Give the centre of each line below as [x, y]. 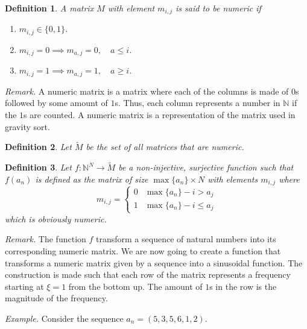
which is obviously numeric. [56, 218]
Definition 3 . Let [38, 167]
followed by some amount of [56, 103]
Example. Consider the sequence [64, 318]
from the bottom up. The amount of [135, 286]
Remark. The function [46, 239]
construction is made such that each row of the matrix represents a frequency [148, 274]
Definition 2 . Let [38, 147]
